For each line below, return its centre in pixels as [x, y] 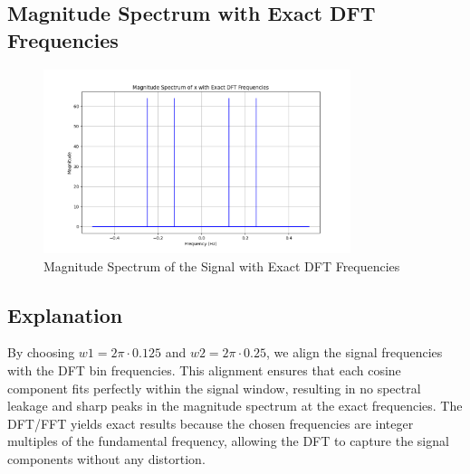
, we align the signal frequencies [355, 352]
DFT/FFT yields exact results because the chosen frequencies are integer [211, 423]
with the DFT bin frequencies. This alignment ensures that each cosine [204, 370]
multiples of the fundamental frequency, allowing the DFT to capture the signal [228, 441]
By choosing [41, 352]
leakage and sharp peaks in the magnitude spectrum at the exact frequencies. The [235, 406]
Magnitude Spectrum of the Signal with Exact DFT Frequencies [222, 265]
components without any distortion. [106, 459]
